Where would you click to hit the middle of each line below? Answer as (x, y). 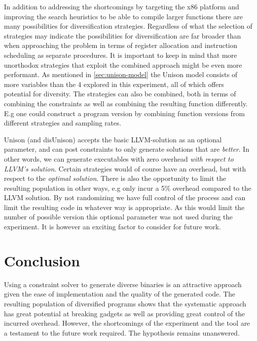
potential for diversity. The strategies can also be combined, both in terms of (120, 94)
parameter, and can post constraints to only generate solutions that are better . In (127, 149)
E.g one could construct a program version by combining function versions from (125, 113)
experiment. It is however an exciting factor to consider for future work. (112, 227)
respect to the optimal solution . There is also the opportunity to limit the (115, 178)
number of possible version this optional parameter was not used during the (118, 217)
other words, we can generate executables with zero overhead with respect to (119, 158)
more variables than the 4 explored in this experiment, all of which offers (114, 84)
